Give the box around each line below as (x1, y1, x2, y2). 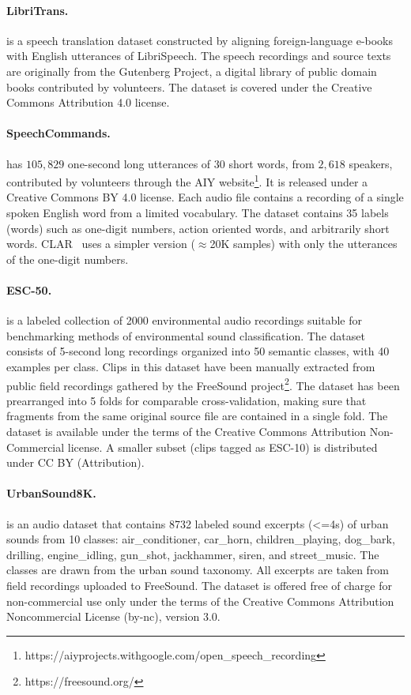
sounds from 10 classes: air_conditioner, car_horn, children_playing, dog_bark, (6, 531, 395, 547)
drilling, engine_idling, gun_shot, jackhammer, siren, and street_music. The (6, 546, 379, 562)
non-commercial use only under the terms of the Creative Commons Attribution (6, 592, 394, 609)
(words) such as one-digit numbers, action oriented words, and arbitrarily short (6, 220, 390, 236)
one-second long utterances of (67, 155, 211, 171)
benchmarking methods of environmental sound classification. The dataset (6, 327, 365, 344)
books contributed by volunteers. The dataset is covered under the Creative (6, 78, 372, 95)
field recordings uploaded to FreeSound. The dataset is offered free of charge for (6, 577, 392, 593)
